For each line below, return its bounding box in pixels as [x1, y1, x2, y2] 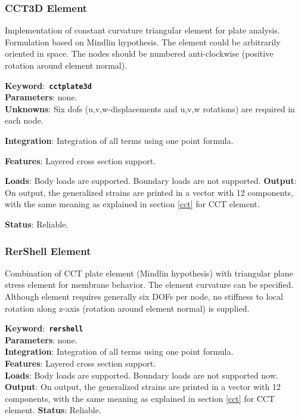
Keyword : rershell [5, 322, 83, 334]
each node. [5, 114, 44, 127]
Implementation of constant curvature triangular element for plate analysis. [5, 24, 280, 36]
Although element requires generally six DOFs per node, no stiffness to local [5, 290, 283, 302]
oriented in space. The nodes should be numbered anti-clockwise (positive [5, 47, 274, 60]
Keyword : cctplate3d [5, 79, 92, 91]
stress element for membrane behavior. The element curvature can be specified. [5, 278, 294, 291]
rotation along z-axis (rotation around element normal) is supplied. [5, 302, 250, 314]
